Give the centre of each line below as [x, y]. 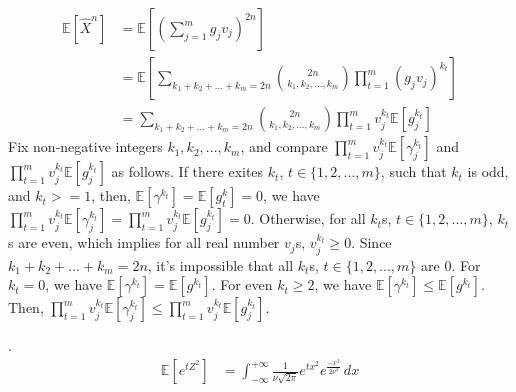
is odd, [488, 171]
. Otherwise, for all [308, 218]
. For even [242, 284]
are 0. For [451, 264]
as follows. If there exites [187, 171]
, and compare [284, 146]
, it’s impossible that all [220, 264]
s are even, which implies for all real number [144, 242]
